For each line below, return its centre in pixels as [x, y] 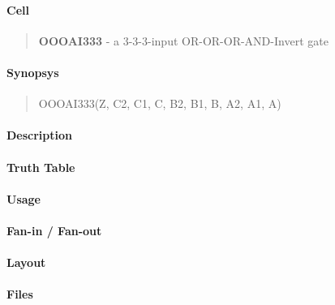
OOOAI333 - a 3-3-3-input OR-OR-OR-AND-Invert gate [183, 40]
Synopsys [33, 72]
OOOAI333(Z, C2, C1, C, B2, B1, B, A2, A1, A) [160, 103]
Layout [26, 262]
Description [40, 135]
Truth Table [41, 167]
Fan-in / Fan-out [54, 230]
